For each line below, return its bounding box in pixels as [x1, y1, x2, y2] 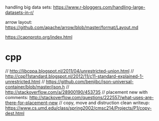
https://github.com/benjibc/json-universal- [45, 78, 134, 84]
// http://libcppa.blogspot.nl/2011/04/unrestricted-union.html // [5, 68, 134, 74]
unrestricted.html [5, 78, 41, 84]
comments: [5, 94, 28, 100]
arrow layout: [5, 19, 32, 25]
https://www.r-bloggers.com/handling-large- [53, 4, 145, 10]
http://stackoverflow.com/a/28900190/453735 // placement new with [5, 89, 148, 95]
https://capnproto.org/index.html [5, 34, 72, 40]
